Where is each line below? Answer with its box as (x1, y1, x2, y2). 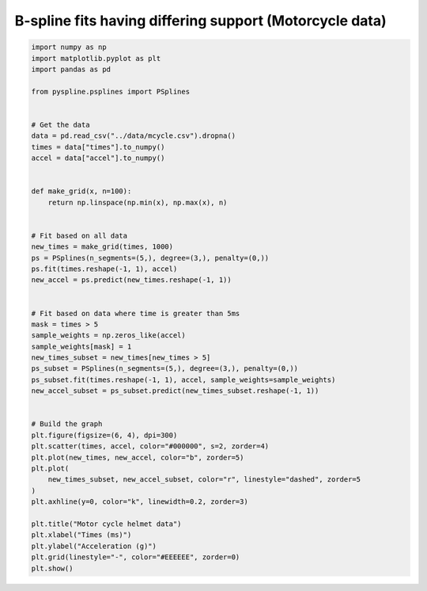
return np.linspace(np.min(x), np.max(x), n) (47, 198, 228, 207)
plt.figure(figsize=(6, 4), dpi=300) (31, 430, 178, 440)
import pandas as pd (31, 64, 111, 74)
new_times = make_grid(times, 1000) (31, 242, 174, 251)
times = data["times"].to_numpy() (31, 143, 165, 151)
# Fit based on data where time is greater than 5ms (31, 309, 240, 318)
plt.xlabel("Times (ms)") (31, 531, 132, 540)
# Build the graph (31, 420, 103, 429)
